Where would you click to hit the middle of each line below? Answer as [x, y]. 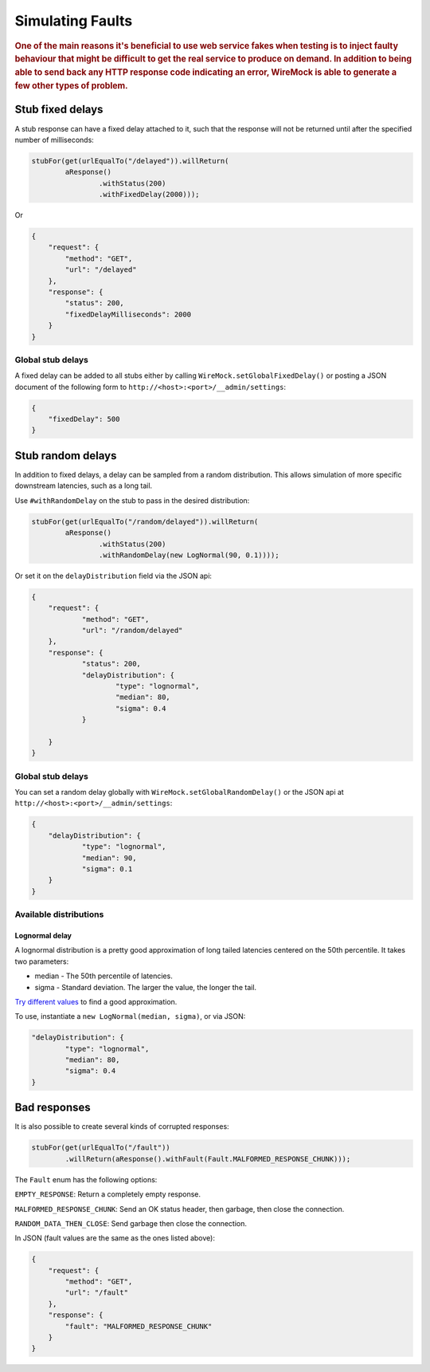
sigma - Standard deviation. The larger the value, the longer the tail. [146, 987]
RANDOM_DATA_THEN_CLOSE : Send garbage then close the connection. [131, 1223]
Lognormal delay [43, 935]
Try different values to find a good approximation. [96, 1001]
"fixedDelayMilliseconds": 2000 [128, 314]
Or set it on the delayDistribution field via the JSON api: [113, 576]
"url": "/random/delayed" [132, 631]
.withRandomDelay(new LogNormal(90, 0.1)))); [189, 555]
